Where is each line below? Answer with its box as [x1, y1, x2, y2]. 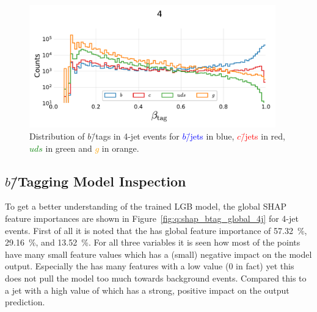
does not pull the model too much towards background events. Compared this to [5, 271, 307, 284]
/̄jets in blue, [186, 129, 235, 142]
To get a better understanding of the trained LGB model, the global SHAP [5, 200, 286, 213]
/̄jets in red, [241, 129, 286, 142]
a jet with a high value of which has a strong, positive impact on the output [5, 283, 290, 296]
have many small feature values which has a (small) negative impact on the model [5, 247, 312, 260]
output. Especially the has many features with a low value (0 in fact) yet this [5, 260, 294, 272]
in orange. [101, 141, 139, 154]
